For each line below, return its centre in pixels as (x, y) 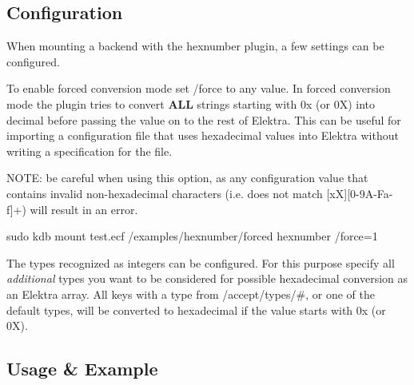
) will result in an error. (80, 209)
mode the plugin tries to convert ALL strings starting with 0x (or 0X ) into (191, 103)
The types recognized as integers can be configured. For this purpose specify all (201, 262)
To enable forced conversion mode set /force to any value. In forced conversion (199, 88)
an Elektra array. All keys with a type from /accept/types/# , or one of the (191, 294)
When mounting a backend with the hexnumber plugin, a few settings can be (195, 46)
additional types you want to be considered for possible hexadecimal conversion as (207, 278)
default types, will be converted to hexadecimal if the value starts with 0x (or (196, 310)
